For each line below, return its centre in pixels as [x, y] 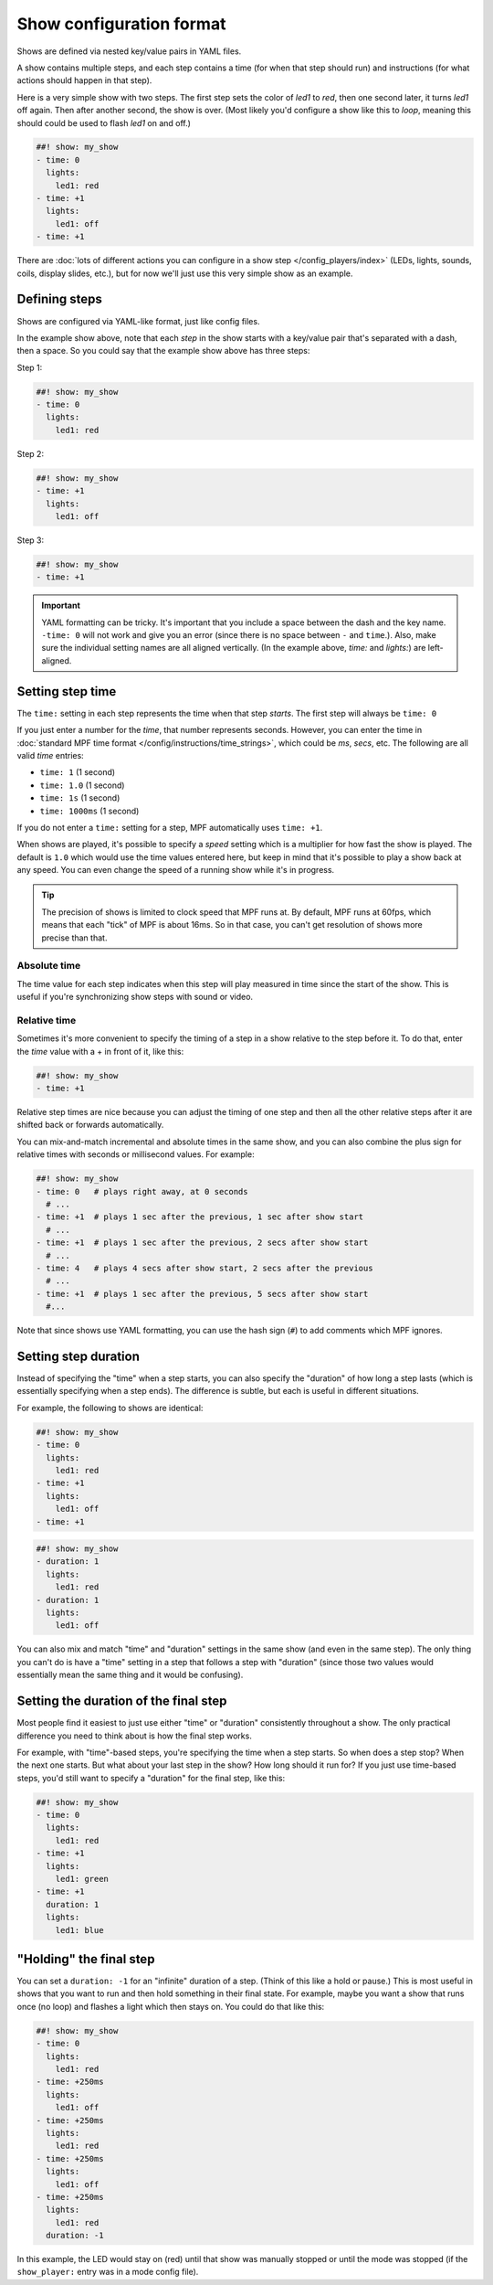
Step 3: [31, 540]
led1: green [82, 1879]
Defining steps [59, 299]
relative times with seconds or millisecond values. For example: [136, 1154]
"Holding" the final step [86, 1959]
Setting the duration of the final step [122, 1701]
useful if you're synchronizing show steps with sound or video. [135, 997]
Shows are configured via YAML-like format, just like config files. [138, 321]
